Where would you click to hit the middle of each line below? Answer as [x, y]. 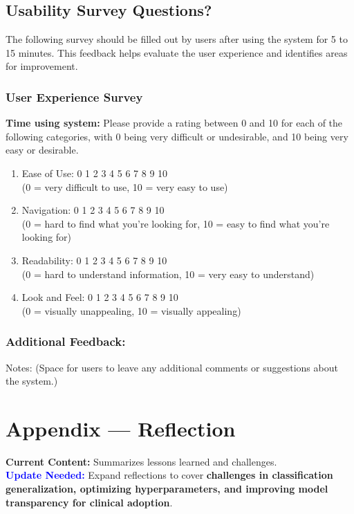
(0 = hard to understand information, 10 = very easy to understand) [168, 274]
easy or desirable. [42, 150]
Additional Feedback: [66, 341]
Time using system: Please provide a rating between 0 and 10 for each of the [174, 123]
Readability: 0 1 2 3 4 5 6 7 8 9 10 [94, 260]
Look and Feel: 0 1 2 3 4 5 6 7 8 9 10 [100, 297]
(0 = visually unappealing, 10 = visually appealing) [131, 310]
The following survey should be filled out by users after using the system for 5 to [177, 39]
